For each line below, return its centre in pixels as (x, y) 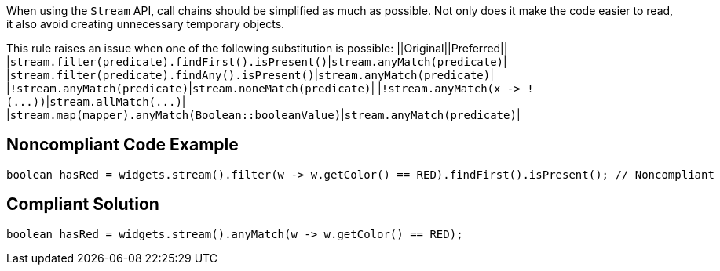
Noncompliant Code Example (122, 145)
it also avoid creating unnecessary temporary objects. (146, 24)
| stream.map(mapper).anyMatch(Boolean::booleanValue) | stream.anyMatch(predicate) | (263, 115)
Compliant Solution (83, 204)
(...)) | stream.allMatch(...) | (96, 101)
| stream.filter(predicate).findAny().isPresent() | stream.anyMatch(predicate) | (250, 75)
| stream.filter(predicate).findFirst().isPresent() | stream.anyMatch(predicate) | (257, 61)
